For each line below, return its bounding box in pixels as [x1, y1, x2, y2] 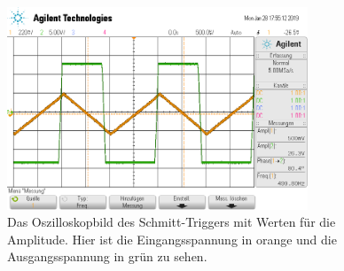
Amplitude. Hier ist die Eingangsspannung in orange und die [7, 229, 337, 248]
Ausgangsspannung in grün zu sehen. [7, 247, 207, 266]
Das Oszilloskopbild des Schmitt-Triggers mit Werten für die [7, 213, 336, 231]
